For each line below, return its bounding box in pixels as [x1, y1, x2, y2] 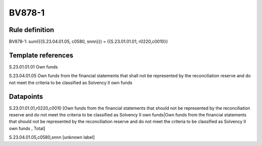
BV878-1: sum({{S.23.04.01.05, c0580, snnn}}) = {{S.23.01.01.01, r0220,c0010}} [9, 39, 168, 45]
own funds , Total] [9, 125, 46, 131]
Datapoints [9, 92, 43, 100]
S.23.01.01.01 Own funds [9, 64, 58, 70]
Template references [9, 51, 74, 59]
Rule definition [9, 26, 54, 34]
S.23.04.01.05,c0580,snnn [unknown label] [9, 134, 95, 140]
